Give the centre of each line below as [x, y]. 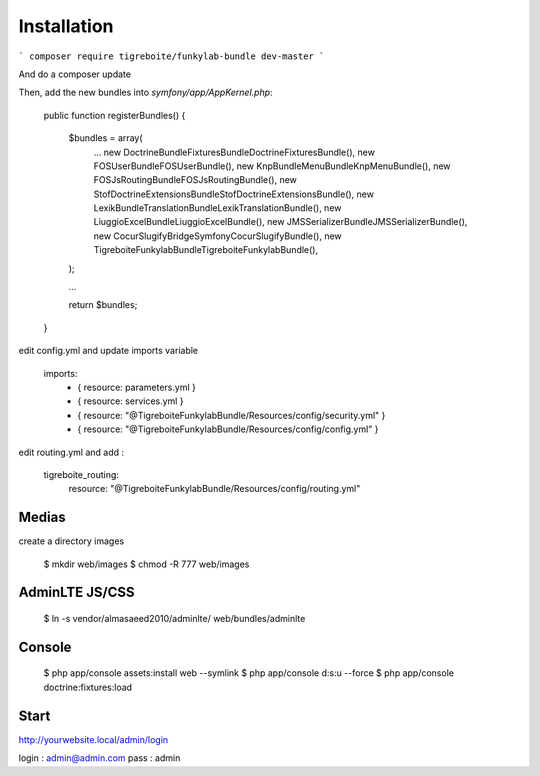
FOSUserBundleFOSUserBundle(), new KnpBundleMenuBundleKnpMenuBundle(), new [272, 166]
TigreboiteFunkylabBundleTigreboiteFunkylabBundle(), [206, 250]
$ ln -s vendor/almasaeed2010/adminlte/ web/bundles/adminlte [174, 619]
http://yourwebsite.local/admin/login [93, 739]
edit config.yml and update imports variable [108, 351]
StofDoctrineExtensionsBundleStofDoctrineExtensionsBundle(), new [234, 194]
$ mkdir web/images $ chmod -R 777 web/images [146, 564]
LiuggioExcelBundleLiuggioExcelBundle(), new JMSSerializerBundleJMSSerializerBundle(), [280, 222]
